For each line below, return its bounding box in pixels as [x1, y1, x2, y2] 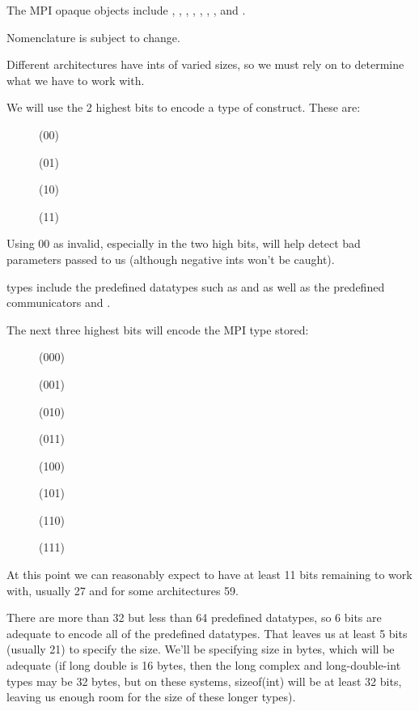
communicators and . [6, 294, 111, 311]
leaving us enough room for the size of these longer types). [6, 688, 296, 705]
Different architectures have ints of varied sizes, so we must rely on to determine [6, 56, 404, 73]
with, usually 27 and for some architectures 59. [6, 581, 239, 598]
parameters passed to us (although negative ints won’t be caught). [6, 250, 335, 267]
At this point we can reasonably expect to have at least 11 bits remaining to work [6, 566, 413, 583]
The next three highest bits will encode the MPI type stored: [6, 321, 309, 338]
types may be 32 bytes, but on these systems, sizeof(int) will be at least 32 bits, [6, 672, 402, 689]
